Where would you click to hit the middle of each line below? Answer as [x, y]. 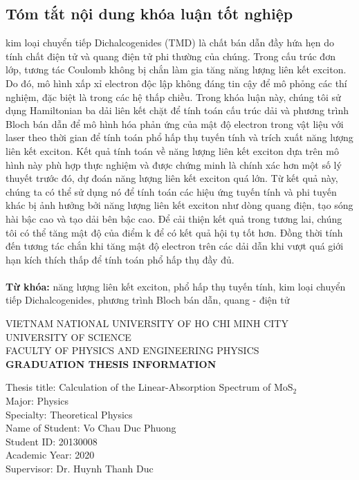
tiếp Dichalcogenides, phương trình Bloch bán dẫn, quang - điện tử [148, 300]
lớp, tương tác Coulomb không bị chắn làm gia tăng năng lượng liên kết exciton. [176, 70]
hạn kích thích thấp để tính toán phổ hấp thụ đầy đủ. [120, 259]
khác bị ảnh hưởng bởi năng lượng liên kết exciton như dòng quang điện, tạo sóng [179, 205]
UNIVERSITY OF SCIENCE [68, 336]
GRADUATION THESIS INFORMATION [111, 363]
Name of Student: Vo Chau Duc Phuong [91, 428]
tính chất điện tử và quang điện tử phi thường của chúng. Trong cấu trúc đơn [171, 56]
